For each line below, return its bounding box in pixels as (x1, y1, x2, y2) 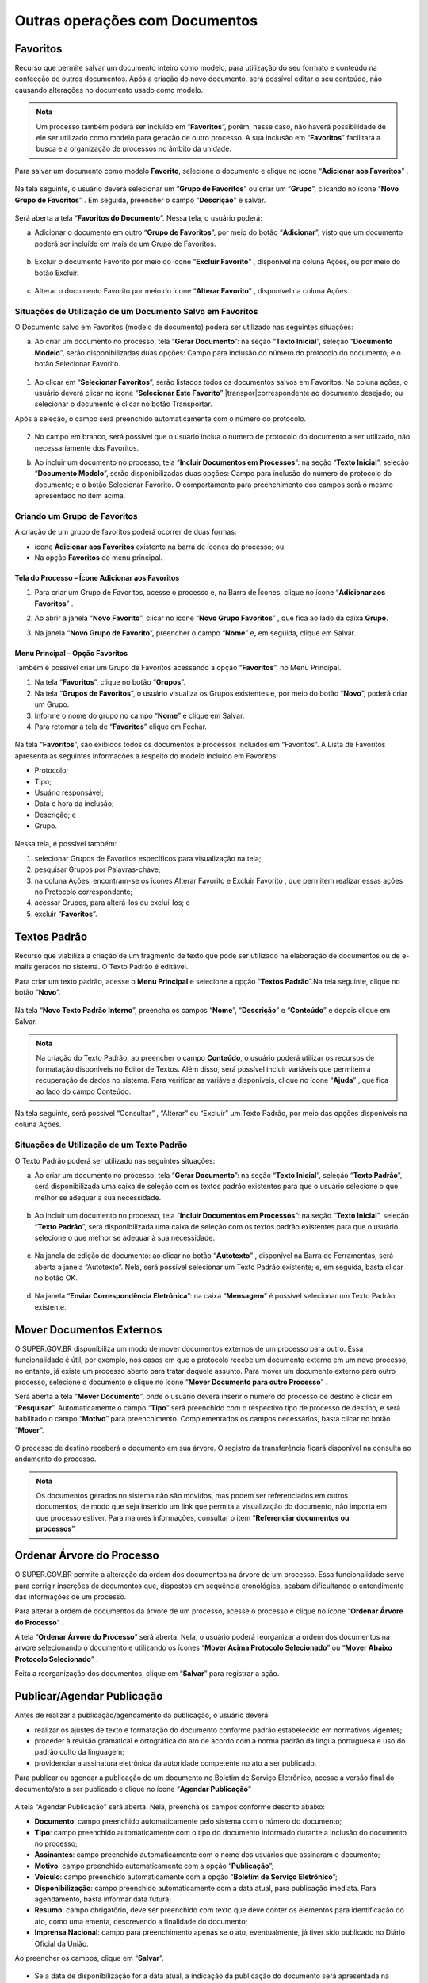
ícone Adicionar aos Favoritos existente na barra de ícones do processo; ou (34, 542, 285, 551)
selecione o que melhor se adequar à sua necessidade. (34, 1233, 216, 1242)
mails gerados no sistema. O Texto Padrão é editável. (14, 962, 189, 972)
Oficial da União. (34, 1939, 89, 1948)
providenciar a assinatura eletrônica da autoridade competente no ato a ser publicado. (34, 1758, 317, 1768)
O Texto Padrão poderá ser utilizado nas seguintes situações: (14, 1156, 216, 1165)
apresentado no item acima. (34, 491, 126, 501)
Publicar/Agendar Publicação (14, 1690, 163, 1703)
